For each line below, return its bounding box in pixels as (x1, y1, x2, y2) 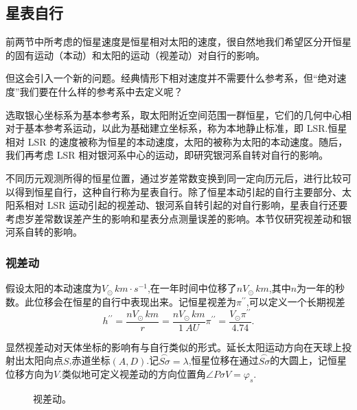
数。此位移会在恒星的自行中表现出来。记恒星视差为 (5, 294, 236, 308)
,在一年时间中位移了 (147, 281, 237, 295)
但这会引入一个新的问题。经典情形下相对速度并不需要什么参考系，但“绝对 (5, 71, 337, 85)
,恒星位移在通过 (188, 353, 259, 367)
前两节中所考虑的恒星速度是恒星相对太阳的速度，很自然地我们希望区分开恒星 (5, 34, 352, 49)
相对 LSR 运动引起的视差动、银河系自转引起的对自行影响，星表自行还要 (24, 198, 348, 212)
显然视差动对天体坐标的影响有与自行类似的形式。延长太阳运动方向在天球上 (5, 339, 342, 354)
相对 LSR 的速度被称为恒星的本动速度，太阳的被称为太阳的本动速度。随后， (5, 134, 348, 148)
